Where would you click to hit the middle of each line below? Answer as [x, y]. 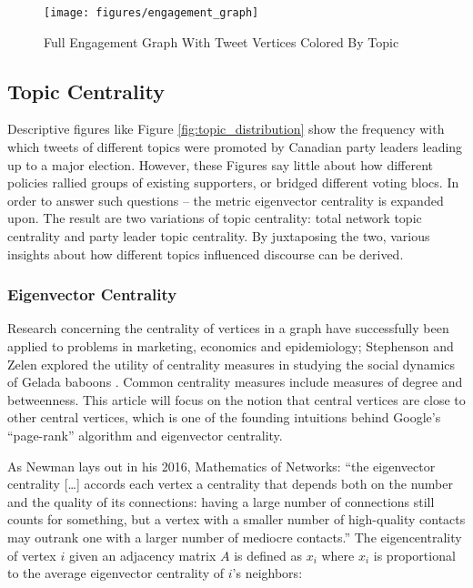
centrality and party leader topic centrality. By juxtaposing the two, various [219, 236]
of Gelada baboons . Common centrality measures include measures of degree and [235, 382]
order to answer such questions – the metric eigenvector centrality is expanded [226, 200]
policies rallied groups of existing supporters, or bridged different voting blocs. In [233, 182]
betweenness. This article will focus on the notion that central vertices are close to [236, 399]
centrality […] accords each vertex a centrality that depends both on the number [230, 484]
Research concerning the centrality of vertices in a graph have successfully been [228, 328]
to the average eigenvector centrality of [116, 573]
